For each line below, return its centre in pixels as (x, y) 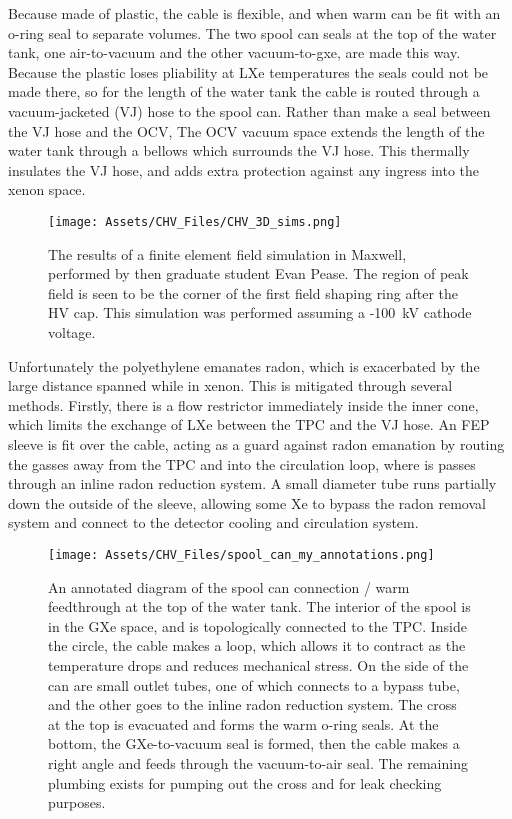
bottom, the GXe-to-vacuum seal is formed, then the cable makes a (254, 743)
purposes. (77, 802)
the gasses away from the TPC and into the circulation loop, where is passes (242, 463)
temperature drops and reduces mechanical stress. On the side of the (258, 664)
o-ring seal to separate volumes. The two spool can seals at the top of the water (252, 32)
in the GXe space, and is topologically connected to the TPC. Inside (257, 625)
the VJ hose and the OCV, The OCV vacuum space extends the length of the (246, 130)
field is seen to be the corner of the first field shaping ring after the (253, 292)
